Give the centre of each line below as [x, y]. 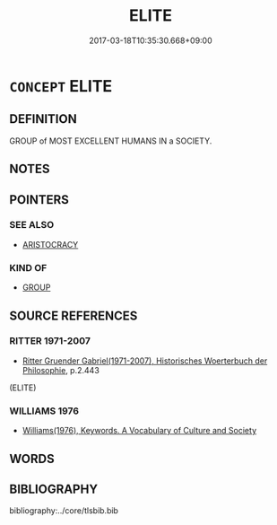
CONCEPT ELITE [61, 86]
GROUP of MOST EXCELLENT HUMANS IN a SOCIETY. [111, 141]
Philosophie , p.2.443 [61, 370]
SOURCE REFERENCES [74, 315]
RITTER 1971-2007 [50, 341]
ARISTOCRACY [50, 244]
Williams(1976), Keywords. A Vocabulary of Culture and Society [139, 431]
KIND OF [28, 267]
